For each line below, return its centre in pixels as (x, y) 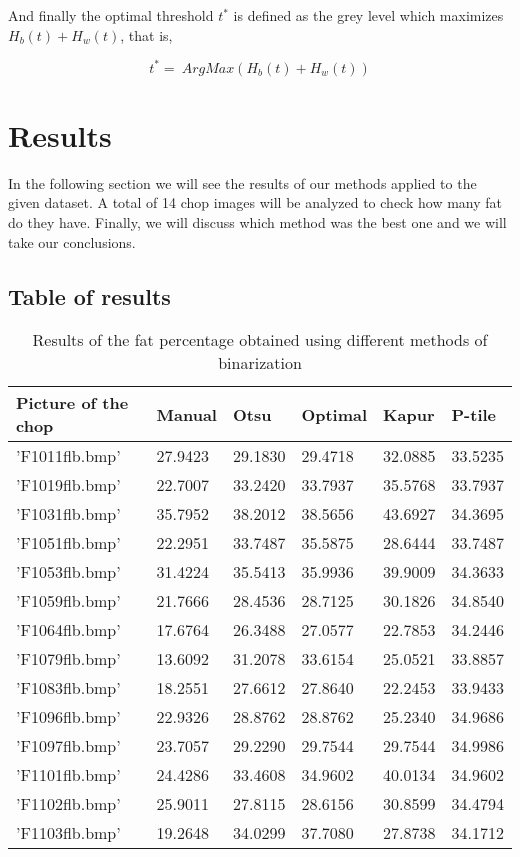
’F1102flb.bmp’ (68, 804)
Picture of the (72, 403)
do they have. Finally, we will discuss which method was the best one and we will (257, 222)
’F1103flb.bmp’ (68, 833)
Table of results (89, 295)
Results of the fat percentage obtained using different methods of (260, 340)
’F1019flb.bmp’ (68, 485)
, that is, (146, 34)
